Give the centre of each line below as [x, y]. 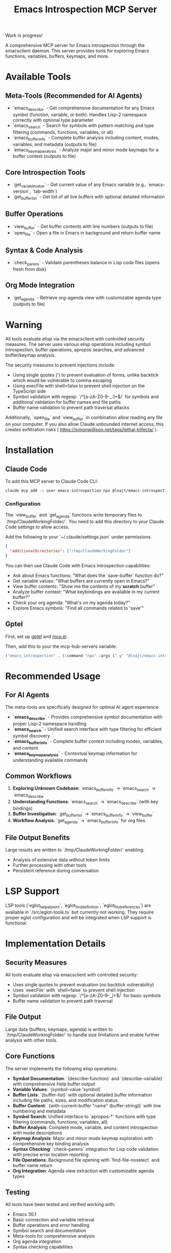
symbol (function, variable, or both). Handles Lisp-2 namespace [80, 114]
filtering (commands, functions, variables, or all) [63, 132]
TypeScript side [29, 391]
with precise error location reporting [51, 1154]
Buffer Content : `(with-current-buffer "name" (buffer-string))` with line [87, 1105]
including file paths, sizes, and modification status [65, 1100]
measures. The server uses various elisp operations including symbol [78, 344]
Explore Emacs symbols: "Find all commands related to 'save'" [78, 608]
